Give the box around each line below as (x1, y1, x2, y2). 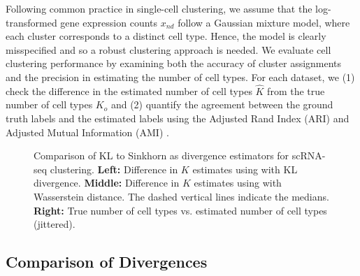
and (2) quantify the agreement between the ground (110, 97, 333, 112)
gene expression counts (60, 15, 158, 29)
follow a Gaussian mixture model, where (178, 15, 350, 29)
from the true (267, 83, 325, 98)
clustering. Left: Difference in (50, 161, 178, 176)
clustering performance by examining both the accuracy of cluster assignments (6, 56, 342, 71)
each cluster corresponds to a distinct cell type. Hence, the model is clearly (6, 29, 326, 43)
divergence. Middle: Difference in (34, 175, 180, 190)
